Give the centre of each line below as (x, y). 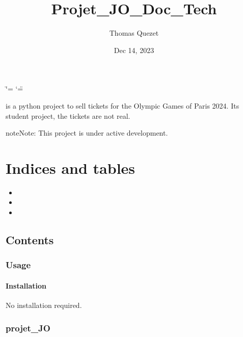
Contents (30, 239)
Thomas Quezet (134, 33)
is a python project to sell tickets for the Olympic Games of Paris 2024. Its (123, 105)
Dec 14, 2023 (134, 50)
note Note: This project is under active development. (87, 133)
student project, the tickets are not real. (68, 115)
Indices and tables (71, 167)
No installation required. (44, 305)
